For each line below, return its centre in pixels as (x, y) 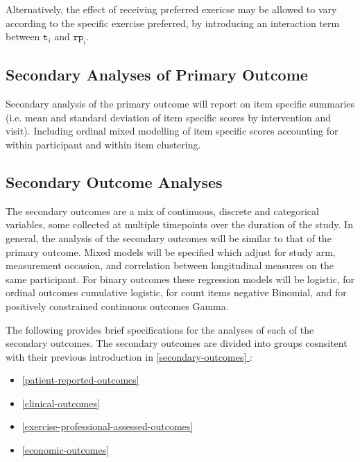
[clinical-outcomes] (61, 403)
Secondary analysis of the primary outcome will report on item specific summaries (180, 104)
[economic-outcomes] (66, 450)
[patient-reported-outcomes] (80, 380)
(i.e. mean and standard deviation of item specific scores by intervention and (169, 117)
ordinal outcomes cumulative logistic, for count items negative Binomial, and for (176, 292)
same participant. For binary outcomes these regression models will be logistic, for (180, 279)
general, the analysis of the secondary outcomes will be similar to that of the (169, 238)
